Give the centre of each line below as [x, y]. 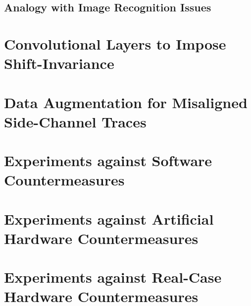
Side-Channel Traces [75, 121]
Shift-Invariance [59, 63]
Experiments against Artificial [109, 218]
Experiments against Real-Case [113, 277]
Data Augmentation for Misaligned [126, 102]
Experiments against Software [108, 160]
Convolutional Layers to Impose [115, 43]
